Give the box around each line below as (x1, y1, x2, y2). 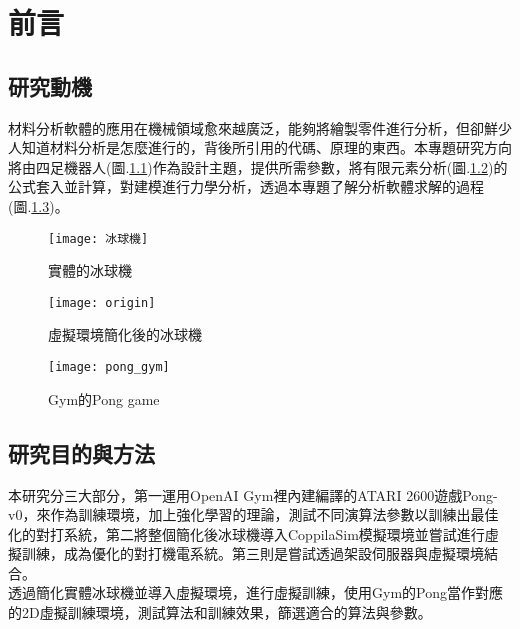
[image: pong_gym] (48, 360, 170, 375)
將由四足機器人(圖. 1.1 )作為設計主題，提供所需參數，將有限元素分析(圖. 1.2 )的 (8, 156, 508, 177)
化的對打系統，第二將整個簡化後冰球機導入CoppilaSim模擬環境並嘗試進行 (8, 523, 485, 544)
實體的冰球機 (48, 260, 132, 281)
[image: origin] (48, 295, 156, 310)
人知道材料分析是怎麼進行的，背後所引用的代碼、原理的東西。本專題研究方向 (8, 137, 512, 158)
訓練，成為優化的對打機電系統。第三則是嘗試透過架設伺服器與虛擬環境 (21, 543, 484, 564)
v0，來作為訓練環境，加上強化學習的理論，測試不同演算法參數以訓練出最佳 (8, 504, 499, 525)
